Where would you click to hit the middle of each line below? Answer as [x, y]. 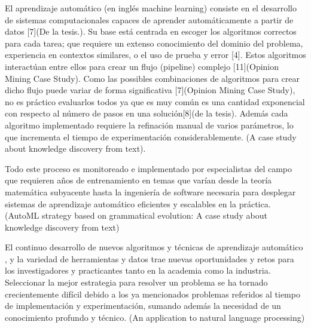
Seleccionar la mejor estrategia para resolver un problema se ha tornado [136, 282]
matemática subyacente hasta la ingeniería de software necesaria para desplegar [150, 191]
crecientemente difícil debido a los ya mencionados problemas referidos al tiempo [153, 294]
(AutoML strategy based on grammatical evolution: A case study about [136, 215]
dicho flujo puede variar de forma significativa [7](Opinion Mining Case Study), [150, 90]
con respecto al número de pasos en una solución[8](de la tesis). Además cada [147, 113]
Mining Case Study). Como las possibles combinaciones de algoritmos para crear [153, 78]
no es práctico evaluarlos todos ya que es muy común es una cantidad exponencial [155, 101]
